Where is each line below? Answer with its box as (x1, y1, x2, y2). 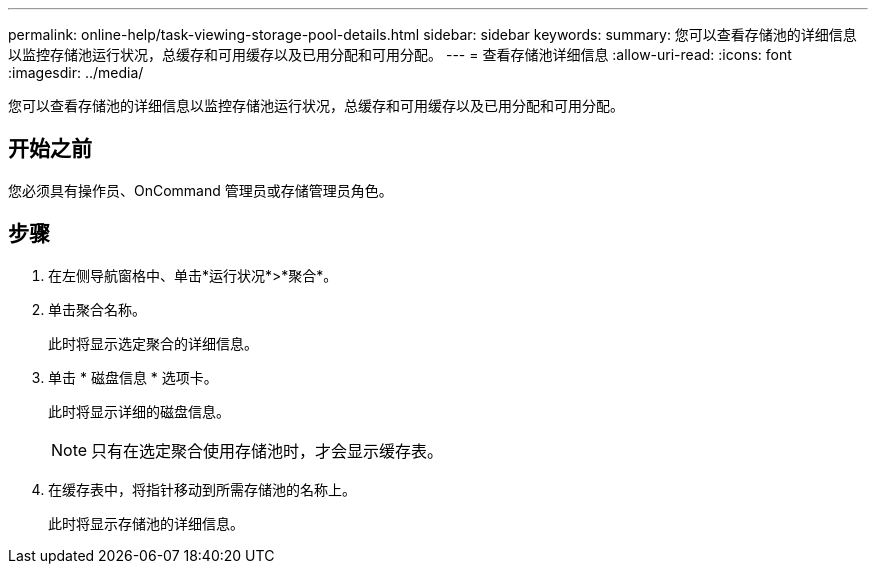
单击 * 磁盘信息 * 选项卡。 (48, 368, 218, 386)
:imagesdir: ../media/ (8, 64, 144, 81)
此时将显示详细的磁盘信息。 (48, 402, 230, 420)
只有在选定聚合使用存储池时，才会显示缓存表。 (91, 440, 444, 461)
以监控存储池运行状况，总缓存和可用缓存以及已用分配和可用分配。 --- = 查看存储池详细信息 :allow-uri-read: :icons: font (8, 46, 792, 63)
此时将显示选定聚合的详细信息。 (48, 334, 258, 352)
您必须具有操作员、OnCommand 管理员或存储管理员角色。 (8, 181, 393, 199)
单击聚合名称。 (48, 300, 146, 318)
